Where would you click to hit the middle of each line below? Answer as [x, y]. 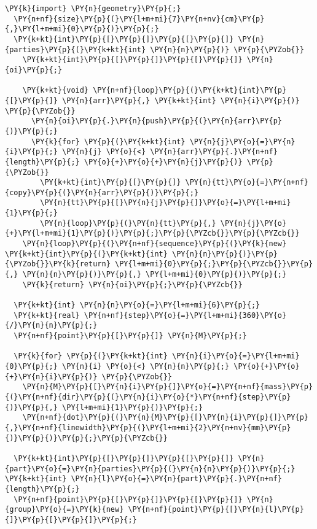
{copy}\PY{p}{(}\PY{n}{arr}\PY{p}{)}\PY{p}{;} [102, 192]
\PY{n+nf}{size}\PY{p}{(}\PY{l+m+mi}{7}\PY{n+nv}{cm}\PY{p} [139, 19]
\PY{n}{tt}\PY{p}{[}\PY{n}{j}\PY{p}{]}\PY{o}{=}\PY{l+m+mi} [166, 203]
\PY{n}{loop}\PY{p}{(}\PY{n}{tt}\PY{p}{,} [128, 223]
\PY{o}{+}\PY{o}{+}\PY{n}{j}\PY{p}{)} [163, 162]
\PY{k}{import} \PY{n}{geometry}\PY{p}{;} [93, 9]
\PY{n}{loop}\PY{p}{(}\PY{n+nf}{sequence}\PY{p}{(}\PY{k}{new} [155, 244]
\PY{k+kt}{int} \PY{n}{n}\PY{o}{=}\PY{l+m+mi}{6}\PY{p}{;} [137, 305]
